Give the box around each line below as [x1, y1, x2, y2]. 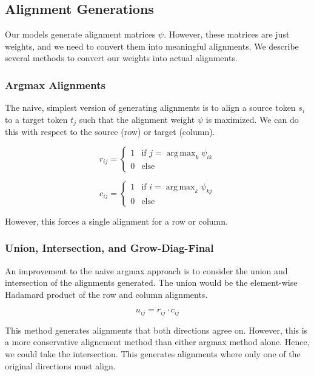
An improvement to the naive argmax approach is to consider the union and [5, 264, 288, 277]
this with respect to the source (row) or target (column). [5, 125, 215, 138]
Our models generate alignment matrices [5, 28, 156, 41]
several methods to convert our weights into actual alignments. [5, 51, 238, 64]
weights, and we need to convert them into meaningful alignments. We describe [5, 39, 299, 52]
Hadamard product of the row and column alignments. [5, 288, 208, 300]
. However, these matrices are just [164, 28, 290, 41]
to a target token [5, 113, 68, 125]
